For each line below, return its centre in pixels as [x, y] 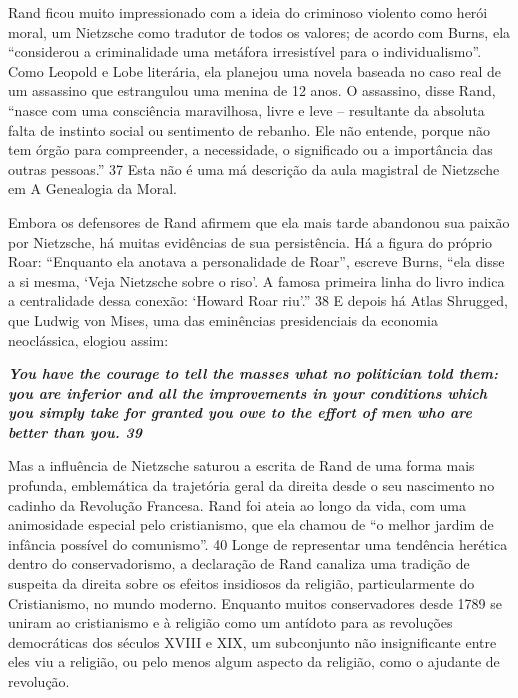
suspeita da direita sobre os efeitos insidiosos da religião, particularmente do [241, 583]
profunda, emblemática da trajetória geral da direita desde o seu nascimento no [251, 485]
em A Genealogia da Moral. [92, 188]
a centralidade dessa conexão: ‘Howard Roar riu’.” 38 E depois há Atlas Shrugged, [258, 300]
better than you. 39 [75, 431]
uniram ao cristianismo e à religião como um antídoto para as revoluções [230, 622]
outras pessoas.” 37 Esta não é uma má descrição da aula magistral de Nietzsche [254, 168]
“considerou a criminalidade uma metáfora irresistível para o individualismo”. [245, 51]
